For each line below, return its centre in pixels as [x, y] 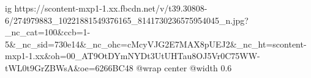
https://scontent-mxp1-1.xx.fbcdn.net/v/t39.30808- [111, 8]
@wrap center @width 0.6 [184, 67]
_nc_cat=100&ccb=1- [48, 32]
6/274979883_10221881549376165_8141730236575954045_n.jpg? [127, 20]
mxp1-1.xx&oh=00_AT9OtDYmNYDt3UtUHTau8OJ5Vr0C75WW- [133, 56]
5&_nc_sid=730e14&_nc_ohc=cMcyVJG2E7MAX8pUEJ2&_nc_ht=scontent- [156, 44]
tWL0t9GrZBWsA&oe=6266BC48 [69, 67]
